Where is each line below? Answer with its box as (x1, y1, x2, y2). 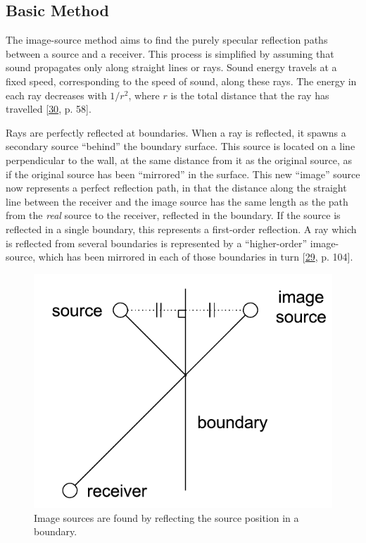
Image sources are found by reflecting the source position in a (34, 510, 299, 525)
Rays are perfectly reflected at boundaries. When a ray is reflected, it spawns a (6, 125, 346, 139)
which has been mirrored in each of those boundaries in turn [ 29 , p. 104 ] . (38, 249, 353, 264)
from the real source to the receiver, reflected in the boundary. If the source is (6, 208, 341, 223)
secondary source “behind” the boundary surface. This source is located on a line (6, 139, 355, 154)
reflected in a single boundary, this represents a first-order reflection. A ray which (6, 221, 357, 236)
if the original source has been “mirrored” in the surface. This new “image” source (6, 166, 360, 181)
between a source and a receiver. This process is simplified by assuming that (6, 46, 334, 61)
